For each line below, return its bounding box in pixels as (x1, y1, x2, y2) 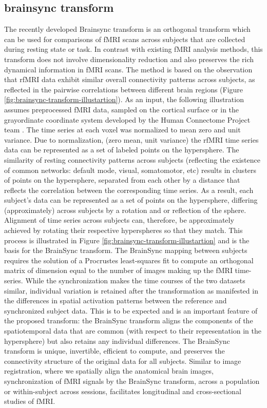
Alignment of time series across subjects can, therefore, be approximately (4, 215, 234, 225)
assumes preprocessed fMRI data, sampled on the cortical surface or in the (4, 104, 239, 114)
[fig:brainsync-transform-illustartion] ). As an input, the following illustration (4, 94, 244, 105)
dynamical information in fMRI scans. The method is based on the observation (4, 64, 253, 74)
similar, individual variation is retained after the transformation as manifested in (4, 285, 258, 296)
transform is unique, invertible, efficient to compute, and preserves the (4, 345, 225, 356)
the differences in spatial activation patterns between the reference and (4, 295, 227, 306)
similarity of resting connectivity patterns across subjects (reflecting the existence (4, 154, 260, 165)
